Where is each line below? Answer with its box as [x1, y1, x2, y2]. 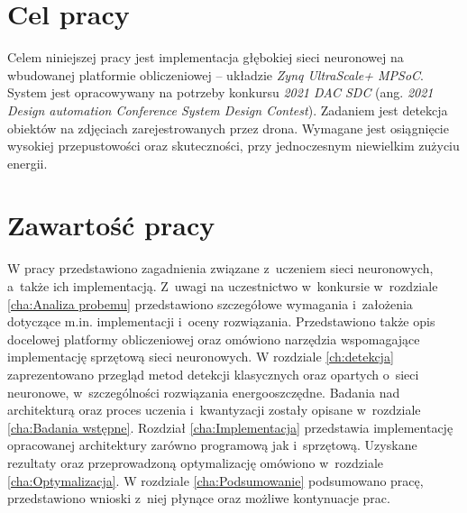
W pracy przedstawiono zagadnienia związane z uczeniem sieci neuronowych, [7, 259, 434, 278]
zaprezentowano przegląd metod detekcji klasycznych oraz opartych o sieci [7, 364, 419, 383]
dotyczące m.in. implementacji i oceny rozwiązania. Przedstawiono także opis [7, 312, 435, 331]
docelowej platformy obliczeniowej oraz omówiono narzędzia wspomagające [7, 329, 420, 348]
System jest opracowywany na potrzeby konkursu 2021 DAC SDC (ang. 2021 [7, 83, 434, 102]
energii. [7, 153, 48, 172]
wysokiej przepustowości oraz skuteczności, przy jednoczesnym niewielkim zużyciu [7, 136, 460, 155]
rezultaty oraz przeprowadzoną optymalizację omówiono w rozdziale [7, 453, 384, 472]
